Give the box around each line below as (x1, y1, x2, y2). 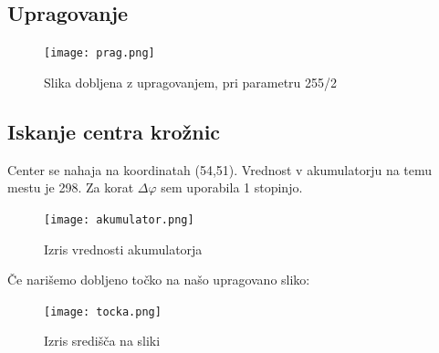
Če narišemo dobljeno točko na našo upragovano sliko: (7, 270, 310, 289)
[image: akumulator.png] (44, 213, 194, 226)
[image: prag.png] (44, 47, 155, 60)
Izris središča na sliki (44, 331, 161, 350)
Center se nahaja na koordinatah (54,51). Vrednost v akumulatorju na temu (7, 160, 433, 179)
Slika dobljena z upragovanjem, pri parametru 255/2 (44, 72, 338, 91)
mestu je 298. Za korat (7, 178, 134, 197)
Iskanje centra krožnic (7, 117, 221, 145)
